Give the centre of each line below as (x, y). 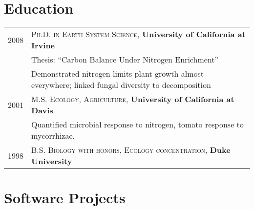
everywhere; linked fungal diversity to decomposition (121, 85)
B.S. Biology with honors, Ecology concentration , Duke (131, 150)
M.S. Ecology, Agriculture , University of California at (133, 99)
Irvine (43, 45)
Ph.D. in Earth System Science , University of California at (138, 34)
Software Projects (65, 198)
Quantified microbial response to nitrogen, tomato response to (138, 125)
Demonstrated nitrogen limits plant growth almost (118, 74)
